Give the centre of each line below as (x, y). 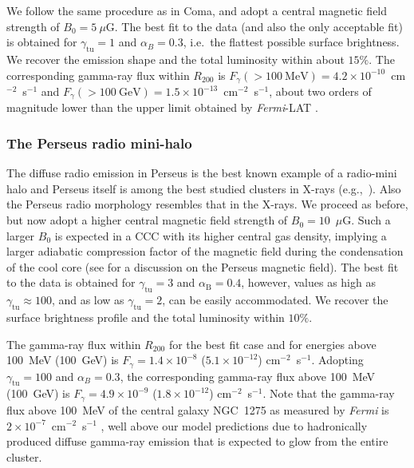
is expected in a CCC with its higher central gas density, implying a (221, 235)
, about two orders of (320, 91)
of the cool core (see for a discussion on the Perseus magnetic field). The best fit (203, 266)
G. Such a (367, 220)
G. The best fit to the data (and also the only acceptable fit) (254, 26)
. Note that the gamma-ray (329, 393)
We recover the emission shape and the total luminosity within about (175, 59)
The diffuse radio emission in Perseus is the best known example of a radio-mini (202, 173)
